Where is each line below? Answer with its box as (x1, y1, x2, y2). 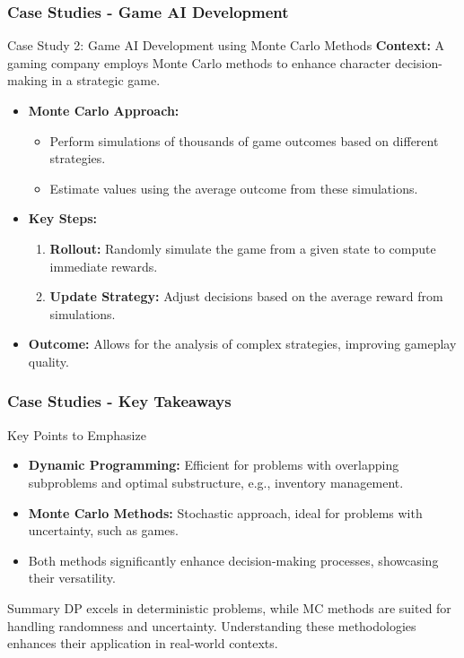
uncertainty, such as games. (28, 521, 179, 540)
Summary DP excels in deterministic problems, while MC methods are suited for (7, 598, 451, 617)
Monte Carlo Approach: (28, 101, 179, 119)
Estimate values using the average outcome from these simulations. (49, 178, 418, 197)
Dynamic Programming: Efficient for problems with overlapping (28, 455, 399, 474)
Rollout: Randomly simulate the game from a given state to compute (49, 238, 436, 257)
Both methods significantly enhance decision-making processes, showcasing (28, 550, 439, 569)
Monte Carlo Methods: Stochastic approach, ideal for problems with (28, 503, 423, 522)
